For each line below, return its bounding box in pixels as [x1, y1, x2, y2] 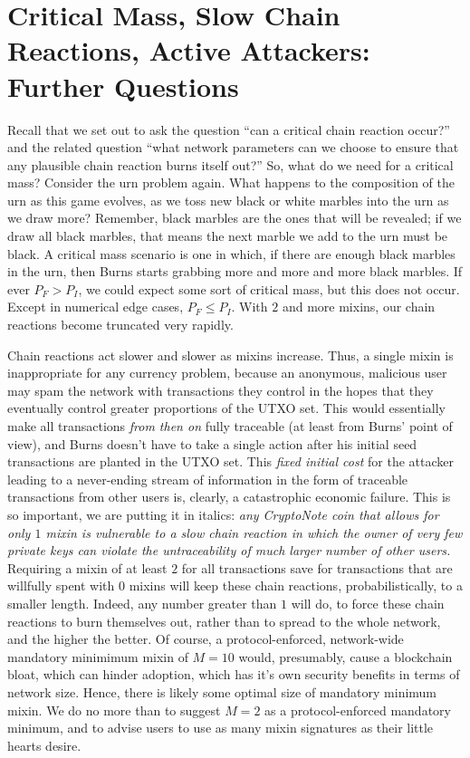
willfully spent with [7, 576, 115, 595]
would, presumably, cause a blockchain [238, 647, 453, 666]
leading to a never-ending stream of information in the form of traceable [7, 469, 408, 488]
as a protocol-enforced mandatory [264, 700, 451, 719]
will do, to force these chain [291, 593, 445, 612]
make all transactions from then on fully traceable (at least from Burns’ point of [7, 417, 453, 435]
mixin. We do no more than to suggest [7, 700, 221, 719]
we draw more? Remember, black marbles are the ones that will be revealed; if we [7, 208, 462, 227]
